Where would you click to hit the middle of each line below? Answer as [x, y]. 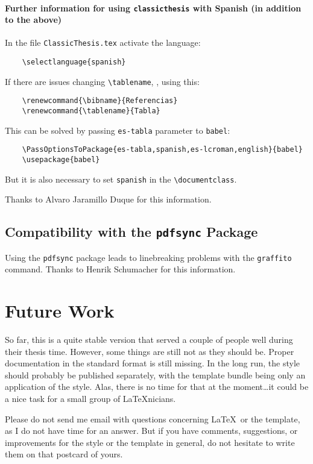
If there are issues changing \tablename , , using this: [102, 81]
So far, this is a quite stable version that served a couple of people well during [149, 340]
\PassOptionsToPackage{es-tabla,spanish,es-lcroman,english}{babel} [162, 150]
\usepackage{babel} [61, 160]
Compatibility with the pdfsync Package [131, 232]
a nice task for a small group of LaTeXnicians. [90, 399]
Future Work [60, 311]
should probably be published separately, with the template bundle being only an [155, 375]
